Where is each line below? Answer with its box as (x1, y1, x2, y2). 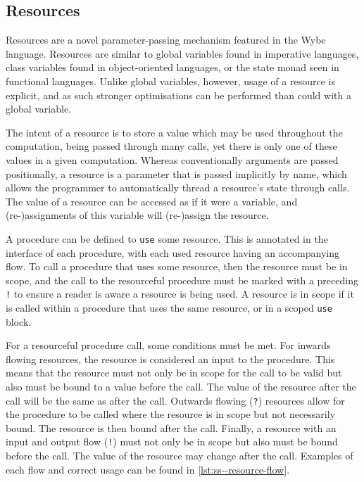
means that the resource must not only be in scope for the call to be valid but (6, 365, 342, 380)
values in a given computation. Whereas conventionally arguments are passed (6, 152, 339, 167)
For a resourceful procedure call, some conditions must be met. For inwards (6, 338, 331, 353)
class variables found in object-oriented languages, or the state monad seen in (6, 60, 339, 75)
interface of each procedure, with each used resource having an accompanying (6, 245, 339, 260)
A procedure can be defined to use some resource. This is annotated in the (6, 231, 328, 246)
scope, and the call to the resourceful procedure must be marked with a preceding (6, 272, 358, 287)
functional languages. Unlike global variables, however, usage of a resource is (6, 73, 335, 88)
